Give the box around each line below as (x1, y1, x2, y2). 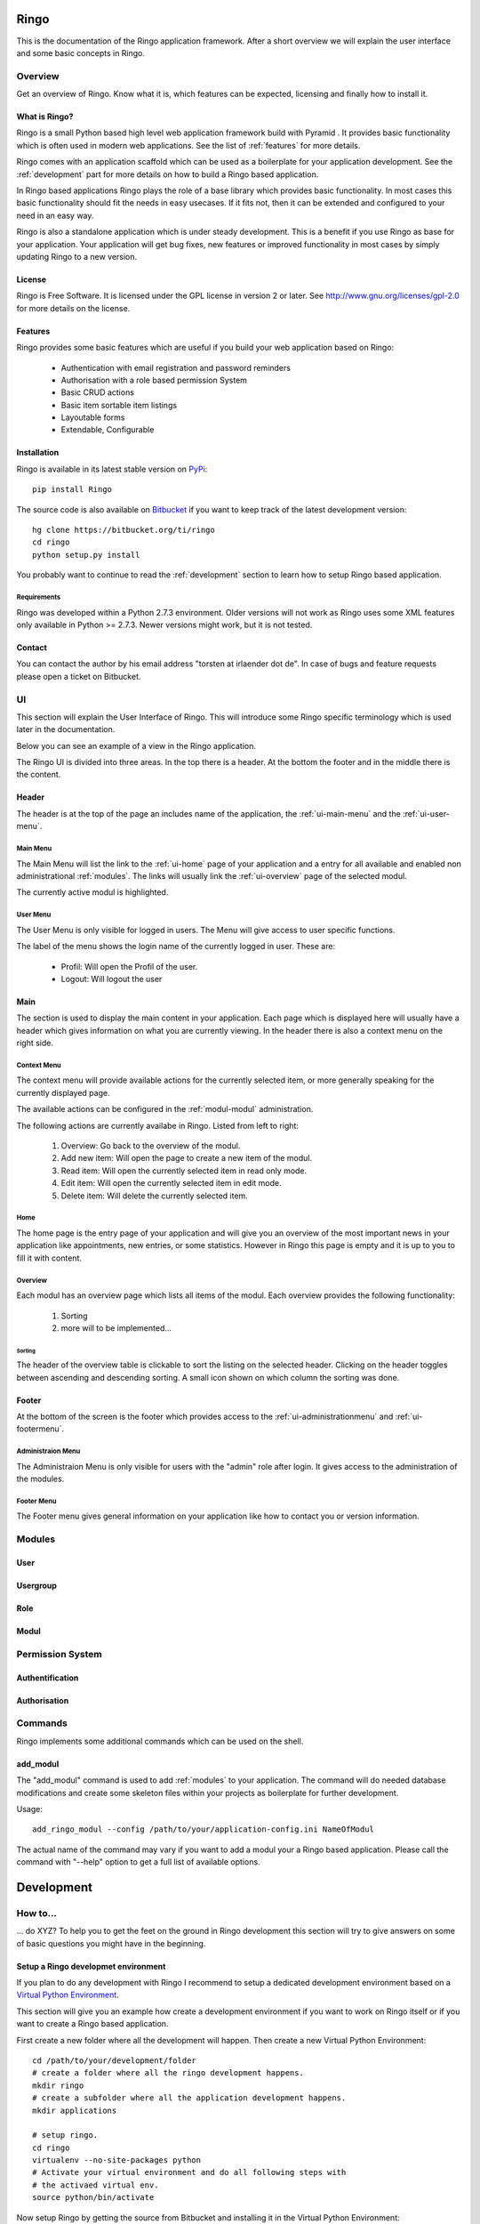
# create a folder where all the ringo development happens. (32, 2068, 304, 2078)
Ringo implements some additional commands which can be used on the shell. (16, 1736, 304, 1746)
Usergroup (16, 1580, 58, 1591)
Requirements (16, 592, 61, 601)
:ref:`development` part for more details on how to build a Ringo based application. (16, 169, 319, 180)
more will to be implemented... (60, 1322, 172, 1334)
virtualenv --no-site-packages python (32, 2156, 202, 2165)
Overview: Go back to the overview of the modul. (60, 1140, 241, 1151)
